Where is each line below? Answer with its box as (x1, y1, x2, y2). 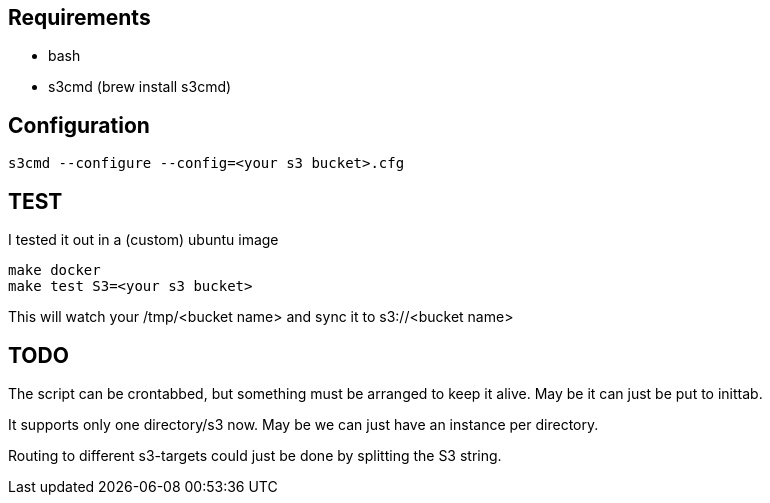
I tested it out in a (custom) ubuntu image (8, 231, 279, 249)
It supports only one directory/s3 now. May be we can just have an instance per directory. (8, 415, 599, 433)
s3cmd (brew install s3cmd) (48, 78, 232, 96)
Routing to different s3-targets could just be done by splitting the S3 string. (8, 446, 502, 464)
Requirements (8, 5, 151, 30)
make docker (8, 262, 101, 279)
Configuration (8, 112, 150, 138)
